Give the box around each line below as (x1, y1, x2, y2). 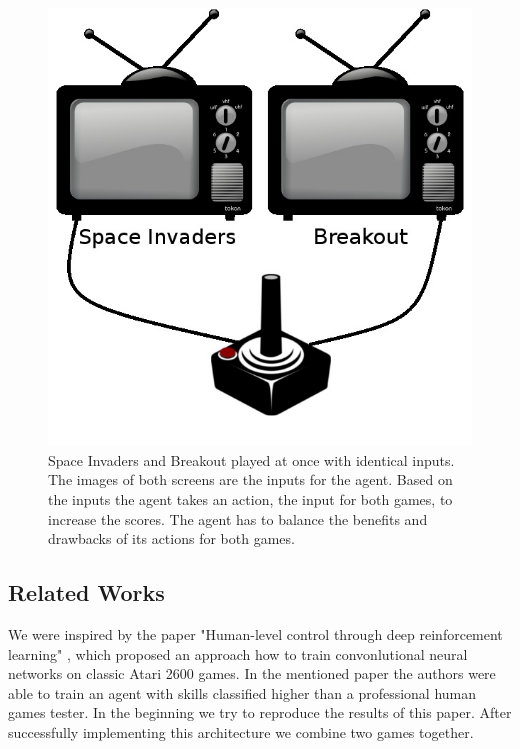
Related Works (8, 577, 165, 608)
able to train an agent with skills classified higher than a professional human (8, 682, 477, 703)
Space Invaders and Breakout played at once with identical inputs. (48, 449, 455, 470)
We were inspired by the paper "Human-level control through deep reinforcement (8, 623, 503, 644)
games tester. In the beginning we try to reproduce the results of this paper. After (8, 702, 512, 723)
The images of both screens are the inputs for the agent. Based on (48, 469, 453, 490)
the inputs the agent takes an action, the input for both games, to (48, 488, 453, 509)
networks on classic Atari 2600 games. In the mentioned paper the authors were (8, 663, 496, 684)
